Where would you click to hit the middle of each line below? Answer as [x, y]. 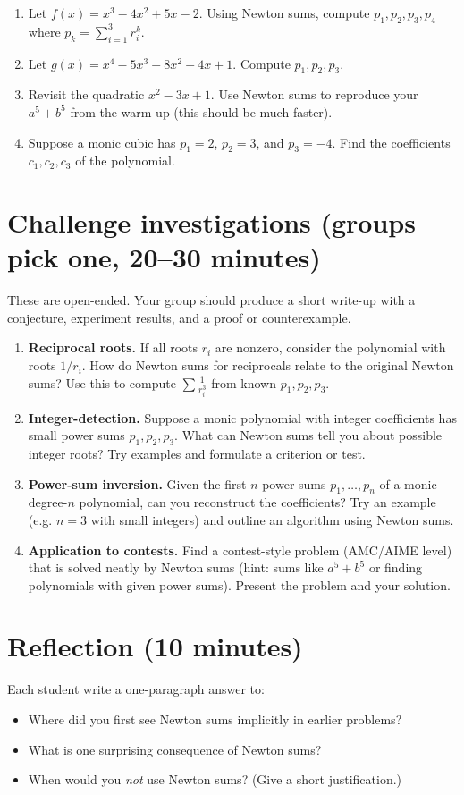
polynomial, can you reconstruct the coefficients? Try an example [257, 502]
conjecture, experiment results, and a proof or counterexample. [179, 317]
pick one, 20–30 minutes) [164, 257]
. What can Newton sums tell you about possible [308, 435]
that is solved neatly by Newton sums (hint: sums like [176, 567]
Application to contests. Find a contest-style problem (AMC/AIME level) [240, 550]
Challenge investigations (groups [211, 222]
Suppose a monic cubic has [102, 142]
